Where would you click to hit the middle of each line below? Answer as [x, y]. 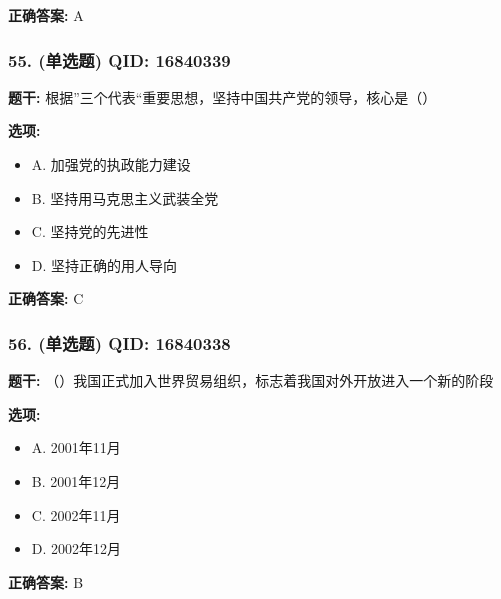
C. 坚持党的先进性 [90, 231]
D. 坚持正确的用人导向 [104, 264]
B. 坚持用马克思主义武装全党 [125, 197]
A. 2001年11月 [76, 447]
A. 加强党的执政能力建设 [111, 164]
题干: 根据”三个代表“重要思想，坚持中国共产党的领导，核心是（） [222, 96]
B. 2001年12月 [76, 480]
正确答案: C [46, 298]
